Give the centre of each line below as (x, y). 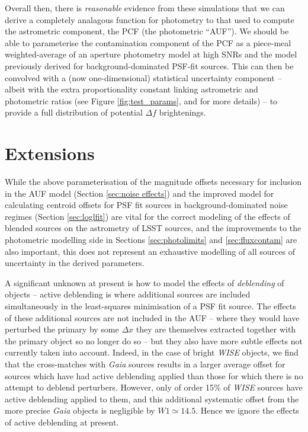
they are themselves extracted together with (216, 329)
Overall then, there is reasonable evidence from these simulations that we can (145, 8)
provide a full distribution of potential (74, 112)
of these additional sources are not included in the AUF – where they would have (152, 317)
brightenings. (182, 112)
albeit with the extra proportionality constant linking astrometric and (131, 89)
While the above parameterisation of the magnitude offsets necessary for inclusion (153, 182)
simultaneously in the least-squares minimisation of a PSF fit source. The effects (150, 306)
